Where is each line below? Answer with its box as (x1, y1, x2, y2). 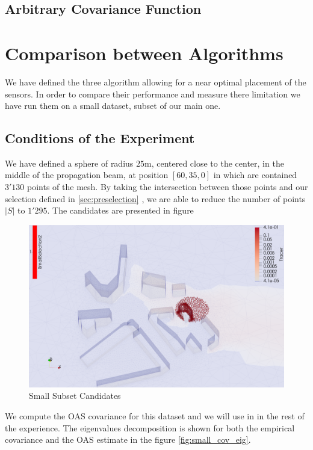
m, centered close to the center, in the (144, 156, 284, 169)
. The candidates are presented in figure (47, 204, 194, 217)
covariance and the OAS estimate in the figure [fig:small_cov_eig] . (5, 433, 251, 446)
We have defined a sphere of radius (5, 156, 134, 169)
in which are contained (213, 168, 297, 181)
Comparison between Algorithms (5, 40, 284, 65)
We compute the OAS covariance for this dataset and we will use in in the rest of (5, 410, 305, 422)
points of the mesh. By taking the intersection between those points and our (27, 180, 308, 193)
